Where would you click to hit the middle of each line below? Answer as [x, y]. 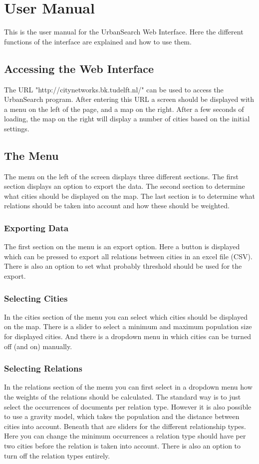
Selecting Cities [36, 298]
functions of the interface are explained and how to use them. [98, 41]
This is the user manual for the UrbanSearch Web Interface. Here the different [124, 32]
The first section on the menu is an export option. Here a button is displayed [122, 246]
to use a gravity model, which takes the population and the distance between [122, 416]
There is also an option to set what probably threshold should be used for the [123, 266]
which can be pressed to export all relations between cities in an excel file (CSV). [128, 256]
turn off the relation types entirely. [57, 455]
